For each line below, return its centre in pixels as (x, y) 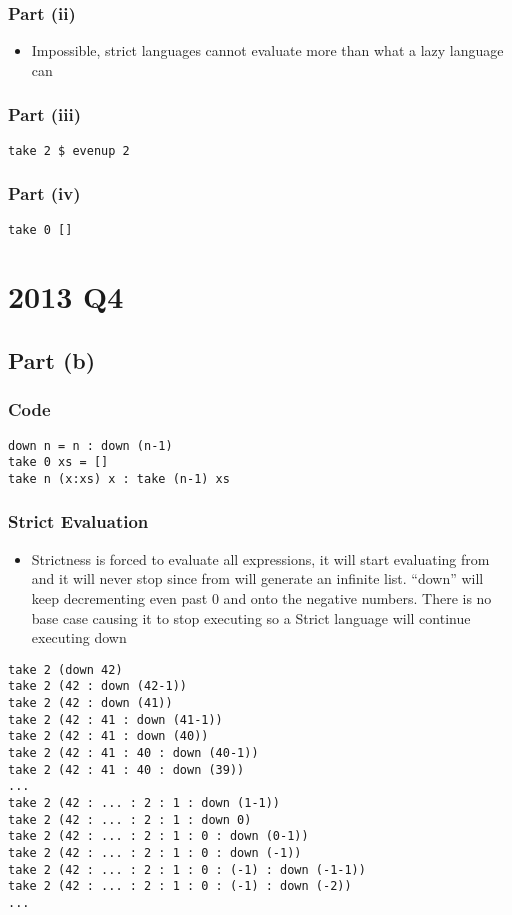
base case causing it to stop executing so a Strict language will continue (251, 617)
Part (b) (52, 359)
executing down (79, 637)
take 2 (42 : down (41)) (90, 703)
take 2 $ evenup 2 (69, 150)
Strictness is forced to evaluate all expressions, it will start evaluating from (260, 558)
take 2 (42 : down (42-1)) (97, 686)
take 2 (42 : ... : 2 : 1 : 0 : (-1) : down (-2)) (180, 886)
